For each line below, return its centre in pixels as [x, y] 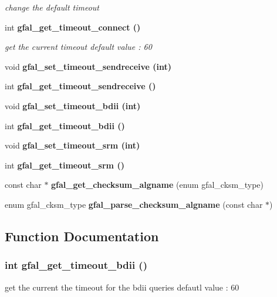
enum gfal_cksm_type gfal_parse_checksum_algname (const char [134, 204]
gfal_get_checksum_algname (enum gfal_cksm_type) [158, 185]
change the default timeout [52, 7]
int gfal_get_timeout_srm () [65, 165]
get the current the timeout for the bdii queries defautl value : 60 [122, 287]
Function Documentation [82, 236]
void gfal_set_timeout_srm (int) [72, 145]
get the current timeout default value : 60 [78, 47]
